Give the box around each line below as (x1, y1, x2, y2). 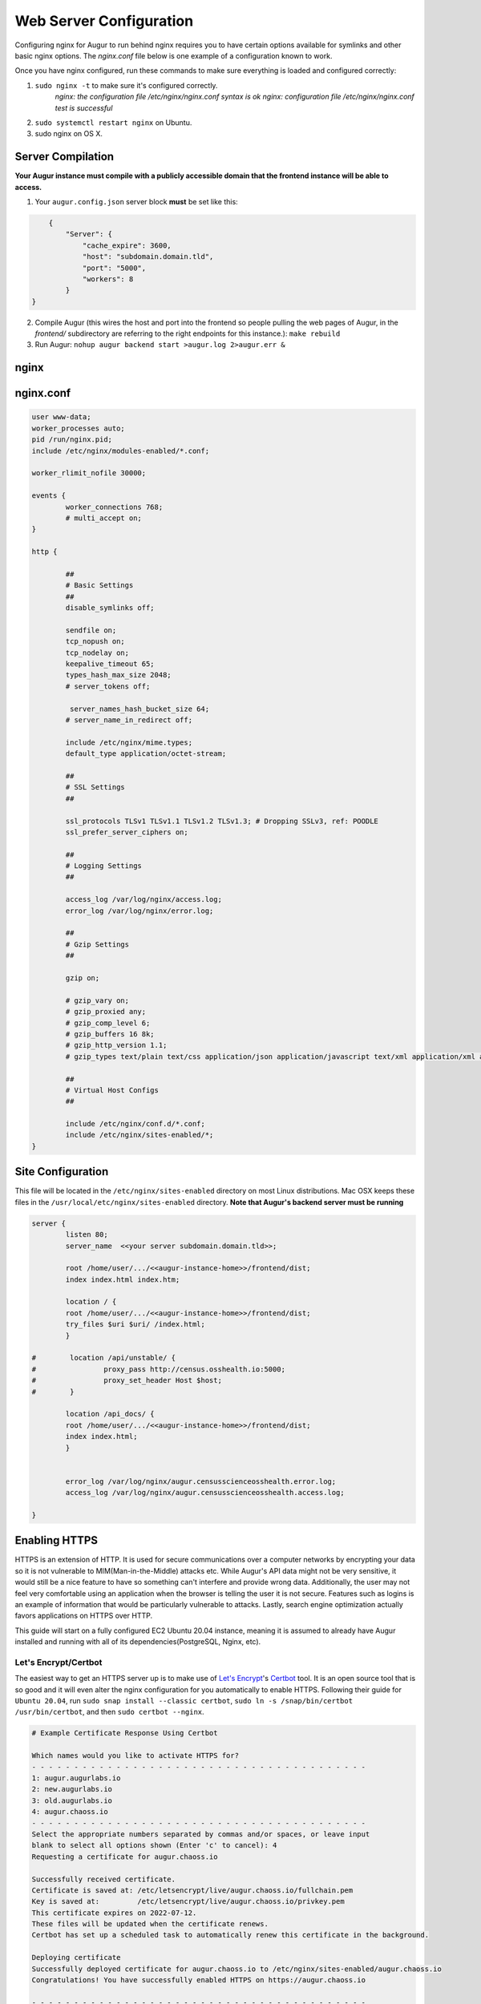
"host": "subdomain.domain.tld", (82, 253, 214, 261)
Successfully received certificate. (31, 1874, 176, 1884)
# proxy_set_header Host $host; (31, 1376, 222, 1385)
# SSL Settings (65, 782, 126, 792)
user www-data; (31, 413, 91, 422)
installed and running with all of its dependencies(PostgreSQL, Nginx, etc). (14, 1637, 261, 1646)
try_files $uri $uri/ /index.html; (65, 1319, 206, 1329)
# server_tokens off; (65, 681, 151, 691)
